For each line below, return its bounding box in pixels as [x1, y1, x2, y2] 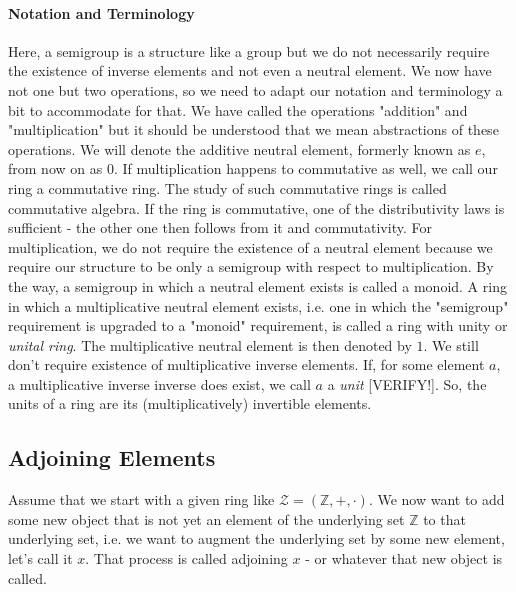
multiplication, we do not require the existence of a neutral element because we [8, 236, 493, 257]
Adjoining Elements [8, 442, 216, 473]
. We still [423, 334, 479, 355]
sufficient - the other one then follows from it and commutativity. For [8, 217, 432, 238]
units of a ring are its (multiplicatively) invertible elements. [8, 393, 372, 414]
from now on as [8, 158, 103, 179]
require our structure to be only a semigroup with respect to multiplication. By [8, 256, 494, 277]
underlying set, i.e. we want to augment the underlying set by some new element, [8, 528, 505, 549]
